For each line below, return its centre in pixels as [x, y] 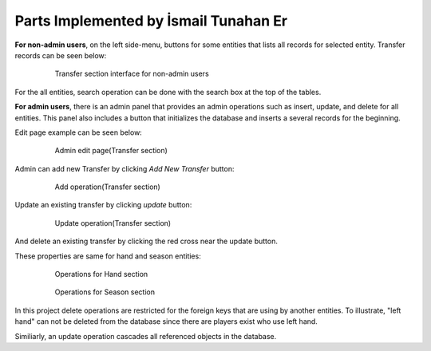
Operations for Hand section [101, 274]
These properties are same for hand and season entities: [108, 256]
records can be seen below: [61, 55]
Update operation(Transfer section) [113, 223]
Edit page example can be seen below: [79, 132]
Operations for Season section [105, 292]
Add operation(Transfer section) [108, 187]
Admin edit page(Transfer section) [111, 151]
